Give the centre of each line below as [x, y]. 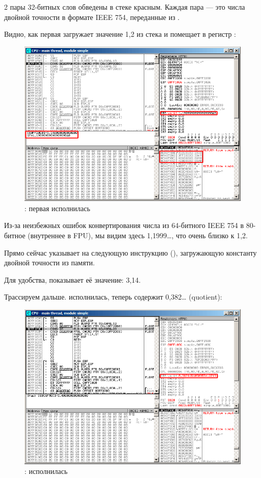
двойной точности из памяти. [49, 263]
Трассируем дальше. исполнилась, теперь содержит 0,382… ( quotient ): [113, 297]
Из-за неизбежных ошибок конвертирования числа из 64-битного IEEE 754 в [124, 225]
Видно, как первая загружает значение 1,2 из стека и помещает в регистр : [120, 34]
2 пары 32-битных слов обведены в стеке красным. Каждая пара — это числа [125, 7]
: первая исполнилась [57, 208]
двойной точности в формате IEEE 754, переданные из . [92, 17]
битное [15, 235]
